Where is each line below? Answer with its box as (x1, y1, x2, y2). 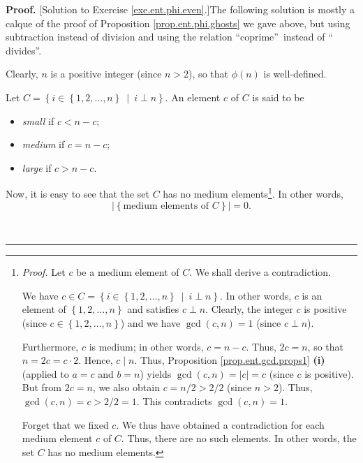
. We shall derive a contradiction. (189, 265, 331, 279)
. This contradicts (136, 393, 212, 408)
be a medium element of (76, 265, 179, 279)
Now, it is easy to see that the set (6, 186, 149, 200)
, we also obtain (92, 380, 160, 395)
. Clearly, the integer (205, 302, 293, 316)
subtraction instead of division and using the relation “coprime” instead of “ (6, 29, 333, 44)
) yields (140, 366, 172, 381)
